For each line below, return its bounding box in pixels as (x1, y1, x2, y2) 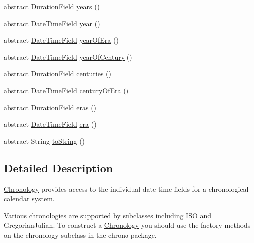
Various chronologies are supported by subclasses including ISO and (4, 210, 212, 220)
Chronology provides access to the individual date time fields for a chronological (4, 183, 249, 194)
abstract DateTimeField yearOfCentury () (4, 51, 132, 62)
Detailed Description (4, 160, 113, 175)
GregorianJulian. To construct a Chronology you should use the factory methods (4, 220, 251, 230)
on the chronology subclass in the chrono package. (4, 229, 157, 240)
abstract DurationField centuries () (4, 68, 111, 79)
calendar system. (4, 193, 55, 204)
